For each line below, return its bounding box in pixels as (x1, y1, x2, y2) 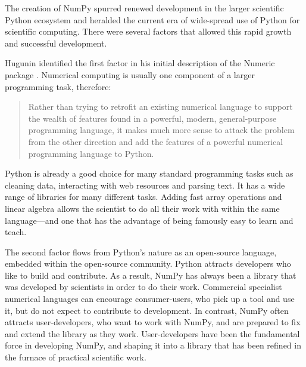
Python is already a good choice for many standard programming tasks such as (5, 167, 293, 180)
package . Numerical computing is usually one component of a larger (5, 68, 255, 81)
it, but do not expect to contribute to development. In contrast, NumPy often (5, 304, 289, 316)
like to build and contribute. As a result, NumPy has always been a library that (5, 269, 296, 281)
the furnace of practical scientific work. (5, 351, 146, 363)
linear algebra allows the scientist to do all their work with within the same (5, 202, 280, 214)
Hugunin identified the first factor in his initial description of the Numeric (5, 57, 275, 69)
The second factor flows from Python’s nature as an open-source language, (5, 245, 277, 258)
